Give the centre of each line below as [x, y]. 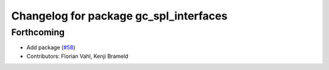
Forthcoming [38, 32]
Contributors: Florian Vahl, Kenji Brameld [77, 56]
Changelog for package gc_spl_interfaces [119, 16]
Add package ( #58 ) [51, 47]
